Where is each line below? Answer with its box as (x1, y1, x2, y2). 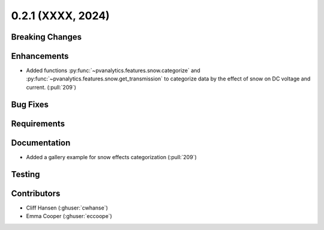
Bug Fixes (11, 99, 49, 109)
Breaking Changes (11, 32, 82, 42)
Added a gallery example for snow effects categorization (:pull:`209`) (26, 153, 197, 160)
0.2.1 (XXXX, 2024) (11, 9, 110, 22)
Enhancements (11, 51, 69, 61)
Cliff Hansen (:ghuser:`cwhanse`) (26, 204, 108, 211)
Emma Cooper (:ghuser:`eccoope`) (26, 213, 112, 220)
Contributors (11, 188, 61, 198)
